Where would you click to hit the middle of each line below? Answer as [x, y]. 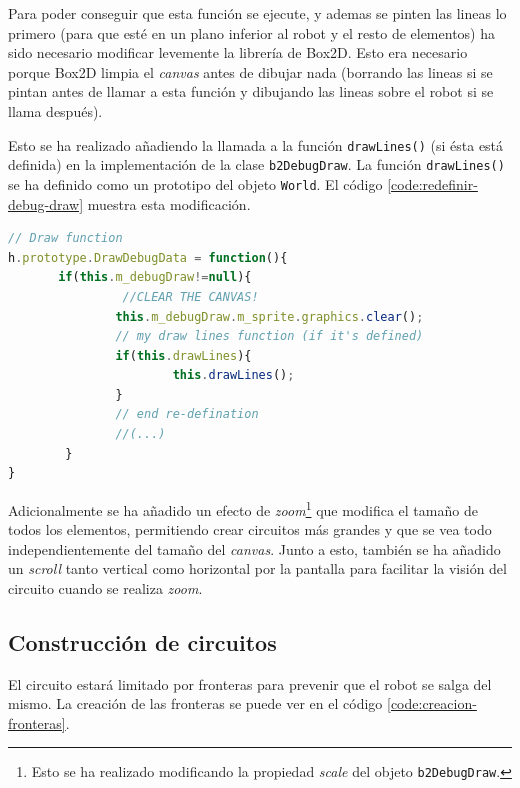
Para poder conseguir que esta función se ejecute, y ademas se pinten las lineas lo [257, 13]
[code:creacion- [431, 703]
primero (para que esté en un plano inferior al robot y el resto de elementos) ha [251, 32]
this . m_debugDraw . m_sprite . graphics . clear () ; [269, 316]
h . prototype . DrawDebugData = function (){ [148, 257]
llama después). [55, 110]
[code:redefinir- [432, 183]
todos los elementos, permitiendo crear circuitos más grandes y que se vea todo [250, 529]
